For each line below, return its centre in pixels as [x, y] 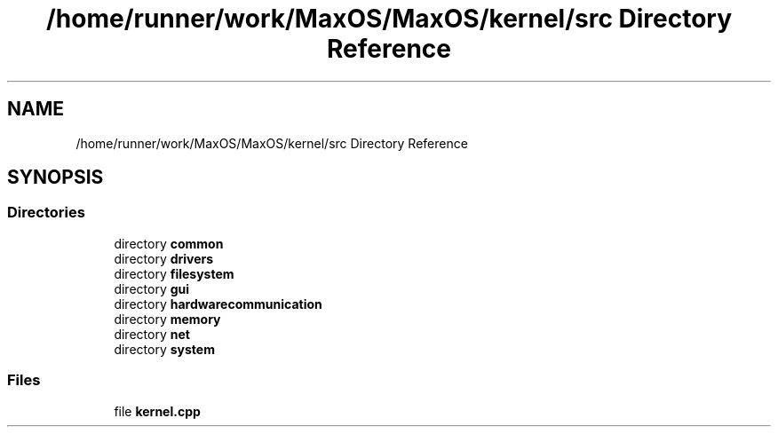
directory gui [152, 288]
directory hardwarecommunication [218, 304]
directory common [169, 243]
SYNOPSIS [56, 178]
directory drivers [164, 258]
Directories [46, 213]
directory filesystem [174, 273]
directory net [152, 334]
